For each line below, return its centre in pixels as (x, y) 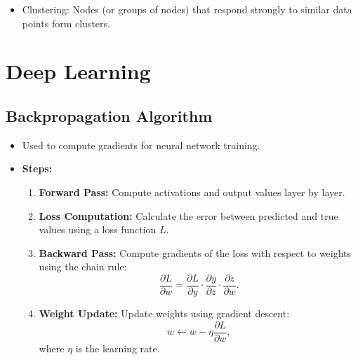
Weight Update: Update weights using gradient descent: (164, 313)
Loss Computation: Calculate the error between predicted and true (188, 215)
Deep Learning (78, 71)
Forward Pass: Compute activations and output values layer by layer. (192, 192)
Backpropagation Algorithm (109, 115)
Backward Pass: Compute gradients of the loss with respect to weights (195, 252)
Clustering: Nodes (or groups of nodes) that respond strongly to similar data (187, 9)
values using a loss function (98, 229)
